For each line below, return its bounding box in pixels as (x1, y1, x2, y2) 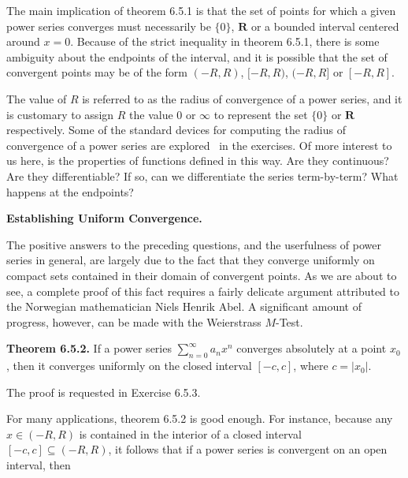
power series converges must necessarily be (6, 17, 211, 34)
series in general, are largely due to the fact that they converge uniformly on (6, 252, 375, 268)
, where (293, 357, 328, 374)
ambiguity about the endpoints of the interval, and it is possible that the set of (6, 48, 388, 65)
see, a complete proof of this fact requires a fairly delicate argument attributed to (6, 282, 400, 299)
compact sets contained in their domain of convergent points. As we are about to (6, 267, 397, 283)
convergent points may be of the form (6, 64, 187, 80)
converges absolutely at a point (236, 340, 387, 357)
